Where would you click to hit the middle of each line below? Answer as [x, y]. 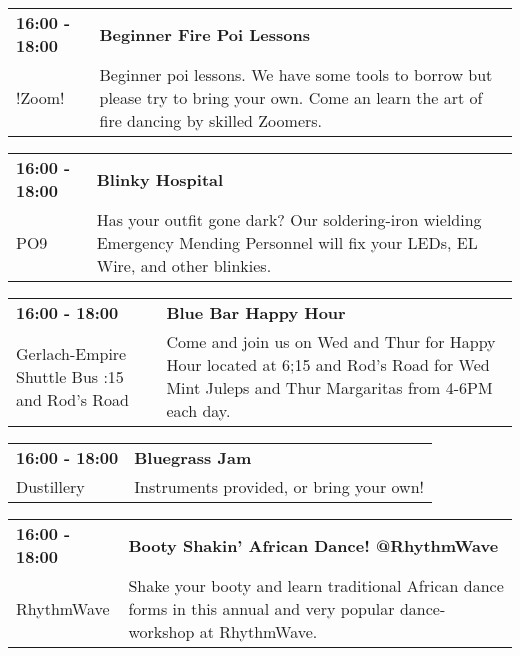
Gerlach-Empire [71, 353]
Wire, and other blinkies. [184, 265]
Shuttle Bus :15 [70, 376]
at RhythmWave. [258, 631]
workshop [161, 631]
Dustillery [50, 486]
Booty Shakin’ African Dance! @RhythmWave [313, 545]
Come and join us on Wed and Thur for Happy [331, 341]
